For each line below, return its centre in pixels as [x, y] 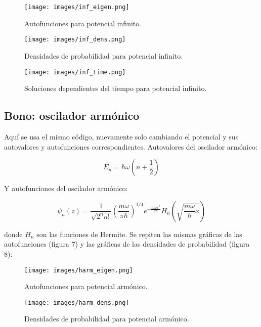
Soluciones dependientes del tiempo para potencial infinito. [116, 88]
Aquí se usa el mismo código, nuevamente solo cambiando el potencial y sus [121, 136]
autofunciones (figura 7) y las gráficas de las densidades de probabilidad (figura [127, 244]
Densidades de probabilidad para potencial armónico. [107, 319]
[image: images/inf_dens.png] [75, 40]
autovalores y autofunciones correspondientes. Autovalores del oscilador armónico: [131, 146]
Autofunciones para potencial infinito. [83, 23]
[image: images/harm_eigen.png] [79, 270]
